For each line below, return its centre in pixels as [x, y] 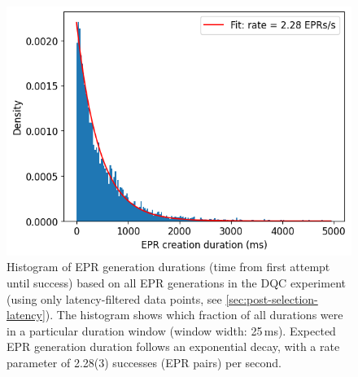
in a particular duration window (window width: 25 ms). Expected [171, 330]
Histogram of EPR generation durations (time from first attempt [168, 267]
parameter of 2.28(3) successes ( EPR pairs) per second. [144, 362]
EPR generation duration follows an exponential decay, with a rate [173, 346]
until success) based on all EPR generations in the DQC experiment [176, 283]
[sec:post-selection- [272, 298]
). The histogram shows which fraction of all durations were [194, 315]
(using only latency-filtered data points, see [114, 298]
